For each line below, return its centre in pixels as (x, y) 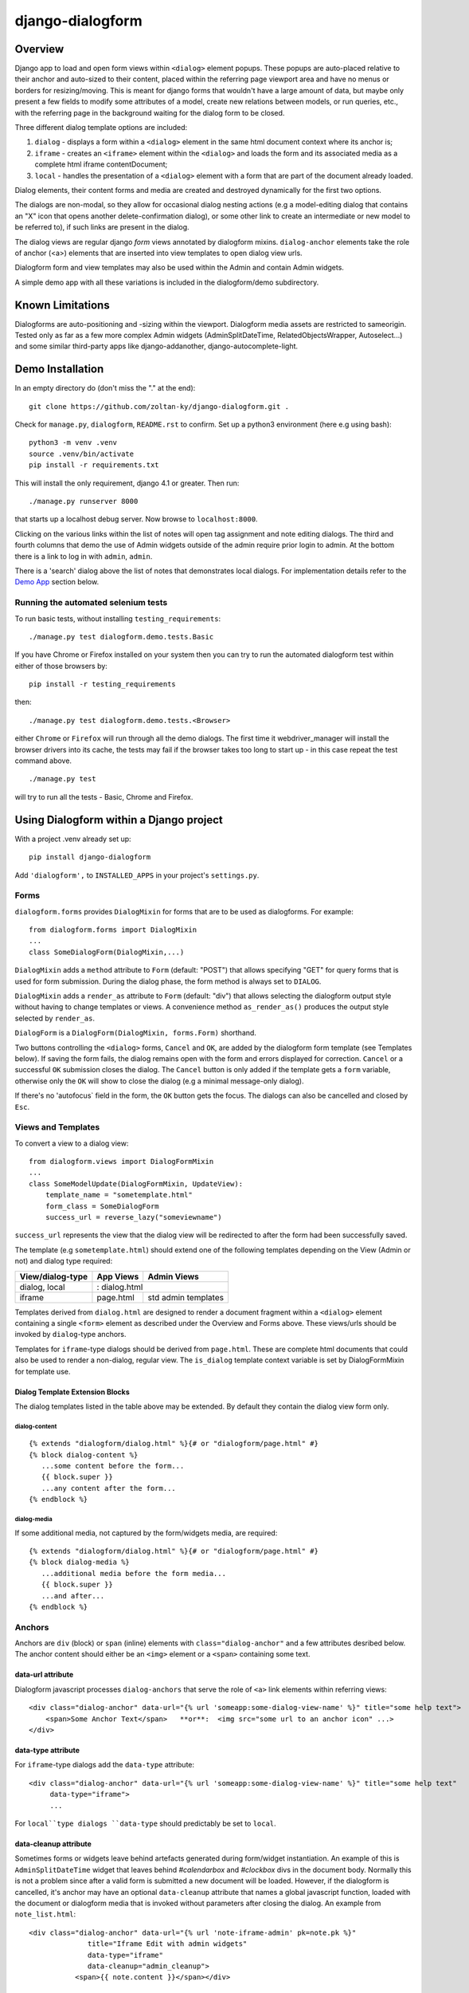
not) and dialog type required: (64, 1261)
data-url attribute (44, 1675)
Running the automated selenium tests (91, 603)
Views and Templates (57, 1127)
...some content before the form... (113, 1466)
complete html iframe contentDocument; (101, 164)
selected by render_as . (55, 1018)
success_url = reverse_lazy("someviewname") (133, 1217)
